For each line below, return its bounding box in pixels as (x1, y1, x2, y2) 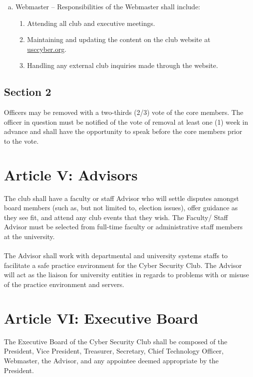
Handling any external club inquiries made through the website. (27, 60, 218, 70)
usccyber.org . (27, 44, 66, 54)
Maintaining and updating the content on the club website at (27, 34, 211, 44)
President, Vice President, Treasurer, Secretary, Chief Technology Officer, (4, 346, 224, 356)
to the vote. (4, 135, 39, 146)
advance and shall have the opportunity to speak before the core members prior (4, 126, 242, 136)
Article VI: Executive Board (4, 308, 198, 328)
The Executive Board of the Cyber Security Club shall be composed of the (4, 336, 228, 346)
